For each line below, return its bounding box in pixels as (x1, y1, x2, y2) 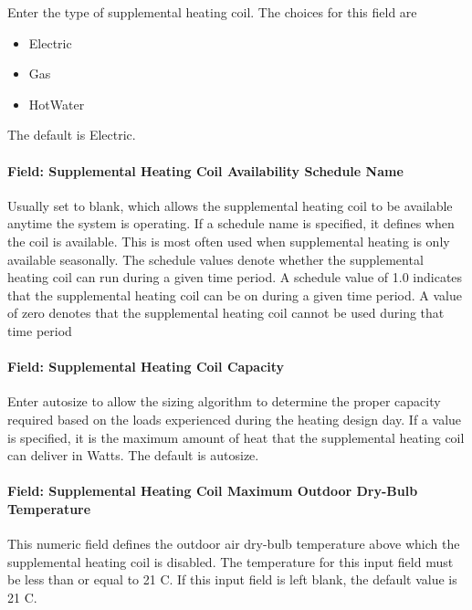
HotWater (28, 94, 85, 113)
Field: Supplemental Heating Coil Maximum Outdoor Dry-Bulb (7, 481, 418, 500)
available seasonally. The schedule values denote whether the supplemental (7, 249, 424, 268)
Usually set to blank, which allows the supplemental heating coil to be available (7, 195, 453, 215)
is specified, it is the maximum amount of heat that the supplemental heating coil (7, 427, 465, 447)
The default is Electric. (7, 125, 136, 144)
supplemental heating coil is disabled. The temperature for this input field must (7, 552, 454, 571)
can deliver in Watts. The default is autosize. (7, 446, 259, 465)
